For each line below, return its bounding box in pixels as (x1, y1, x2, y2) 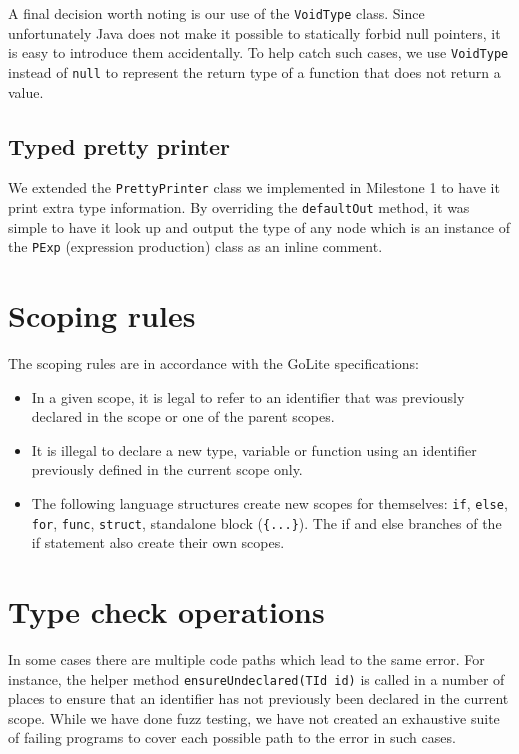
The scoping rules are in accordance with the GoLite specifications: (8, 353, 419, 374)
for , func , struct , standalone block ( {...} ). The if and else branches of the (31, 512, 502, 533)
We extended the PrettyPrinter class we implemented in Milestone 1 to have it (8, 177, 500, 198)
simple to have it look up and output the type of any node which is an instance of (8, 216, 510, 237)
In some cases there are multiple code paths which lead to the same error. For (8, 649, 485, 670)
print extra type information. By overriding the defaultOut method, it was (8, 197, 470, 218)
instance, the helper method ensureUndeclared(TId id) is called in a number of (8, 668, 505, 689)
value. (8, 81, 44, 102)
